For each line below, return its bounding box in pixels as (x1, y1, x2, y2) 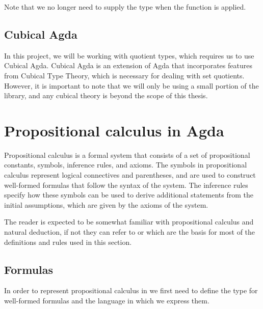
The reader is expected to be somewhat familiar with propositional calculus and (4, 216, 254, 227)
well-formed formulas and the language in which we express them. (4, 295, 209, 306)
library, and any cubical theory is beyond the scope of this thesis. (4, 90, 208, 101)
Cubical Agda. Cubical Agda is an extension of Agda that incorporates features (4, 60, 252, 71)
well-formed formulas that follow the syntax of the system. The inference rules (4, 179, 248, 190)
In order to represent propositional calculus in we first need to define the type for (4, 285, 258, 296)
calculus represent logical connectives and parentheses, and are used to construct (4, 170, 256, 180)
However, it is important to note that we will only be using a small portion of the (4, 80, 259, 91)
